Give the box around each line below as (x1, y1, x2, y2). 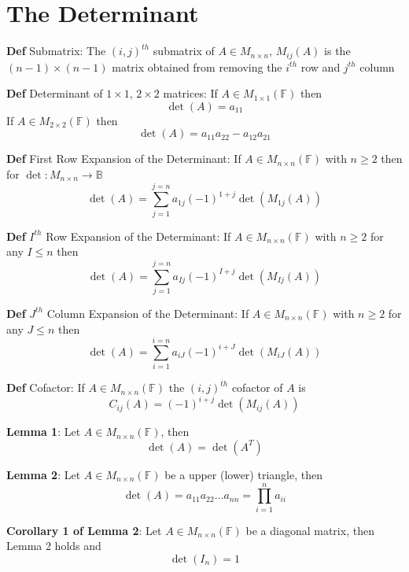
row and (300, 58, 341, 75)
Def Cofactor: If (6, 379, 85, 396)
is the (324, 42, 351, 59)
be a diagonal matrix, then (245, 522, 374, 538)
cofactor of (231, 379, 283, 396)
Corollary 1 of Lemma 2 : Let (6, 522, 162, 538)
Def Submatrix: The (6, 42, 106, 59)
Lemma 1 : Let (6, 423, 81, 440)
